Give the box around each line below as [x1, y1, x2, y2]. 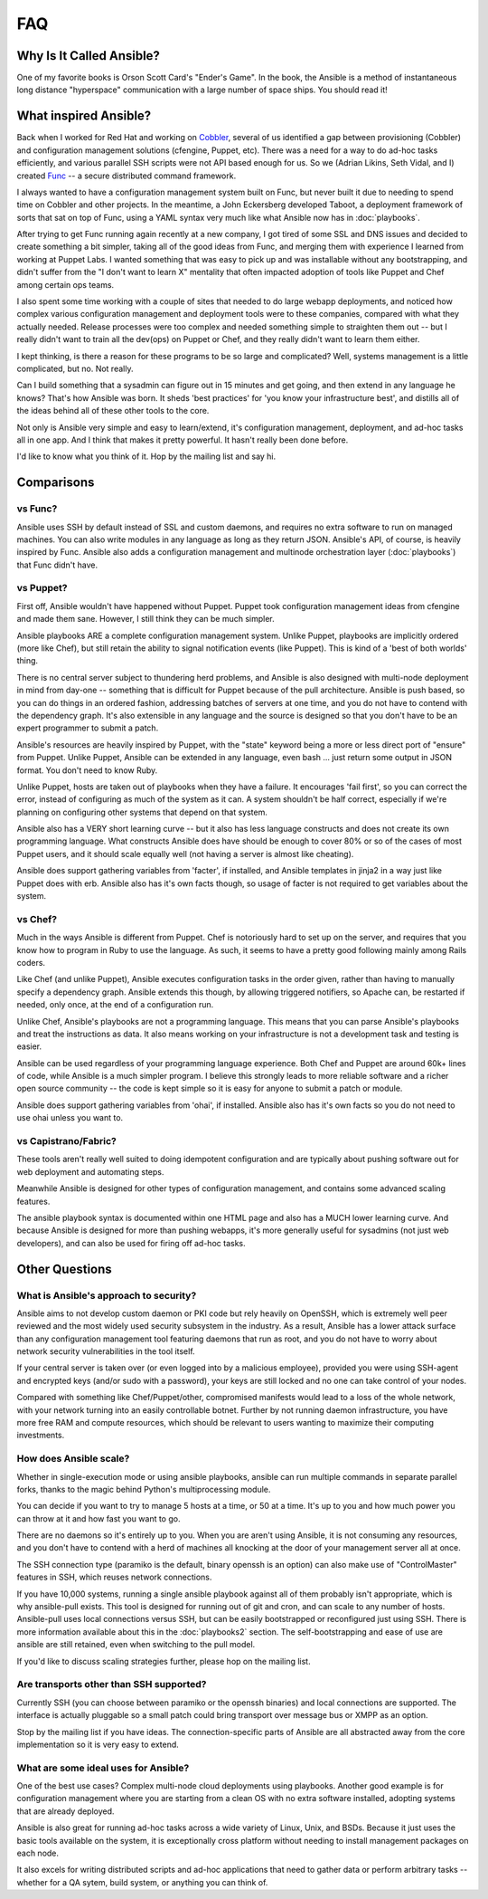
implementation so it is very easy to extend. [16, 1739, 180, 1750]
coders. [16, 957, 45, 968]
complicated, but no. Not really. [16, 363, 134, 374]
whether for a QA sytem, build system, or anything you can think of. [16, 1876, 268, 1887]
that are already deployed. [16, 1806, 115, 1817]
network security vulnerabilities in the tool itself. [16, 1346, 195, 1357]
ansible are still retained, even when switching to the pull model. [16, 1639, 256, 1650]
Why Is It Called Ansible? [16, 48, 160, 63]
